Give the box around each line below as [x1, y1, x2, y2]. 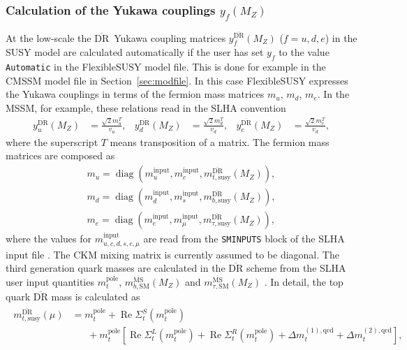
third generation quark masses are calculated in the [6, 261, 225, 275]
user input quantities [6, 274, 94, 289]
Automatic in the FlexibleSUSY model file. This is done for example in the [6, 59, 326, 74]
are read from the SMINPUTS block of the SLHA [143, 231, 345, 246]
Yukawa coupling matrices [114, 30, 226, 45]
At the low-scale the [6, 30, 91, 45]
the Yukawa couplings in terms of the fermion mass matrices [6, 87, 265, 101]
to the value [279, 45, 330, 59]
